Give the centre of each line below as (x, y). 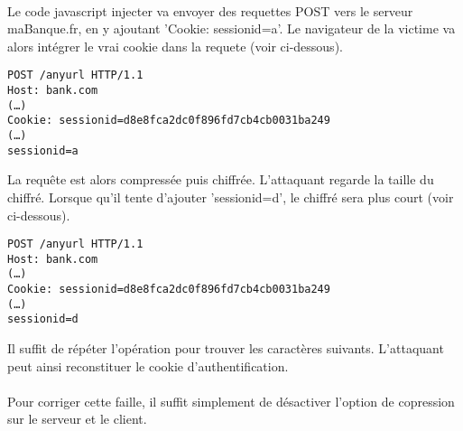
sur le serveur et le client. (77, 419)
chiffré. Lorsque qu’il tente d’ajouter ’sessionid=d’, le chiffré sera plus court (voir (231, 197)
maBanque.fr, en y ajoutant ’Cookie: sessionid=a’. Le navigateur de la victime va (231, 28)
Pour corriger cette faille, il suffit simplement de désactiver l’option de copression (231, 401)
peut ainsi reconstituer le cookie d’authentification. (148, 365)
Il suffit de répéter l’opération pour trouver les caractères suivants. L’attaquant (226, 348)
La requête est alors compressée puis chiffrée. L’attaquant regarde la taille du (221, 179)
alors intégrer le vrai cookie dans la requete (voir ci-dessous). (175, 46)
